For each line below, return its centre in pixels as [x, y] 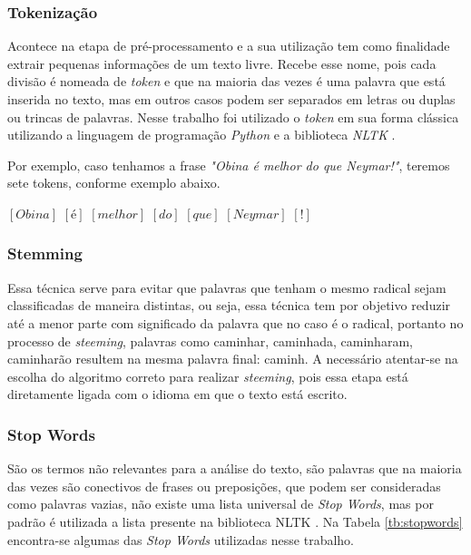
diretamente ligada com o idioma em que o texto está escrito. [177, 394]
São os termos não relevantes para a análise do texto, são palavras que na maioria [235, 468]
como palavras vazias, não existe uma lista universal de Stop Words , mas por [221, 504]
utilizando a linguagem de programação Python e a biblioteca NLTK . [201, 135]
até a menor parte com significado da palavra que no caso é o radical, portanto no [235, 322]
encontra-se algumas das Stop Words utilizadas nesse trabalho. [181, 539]
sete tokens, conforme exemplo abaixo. [114, 183]
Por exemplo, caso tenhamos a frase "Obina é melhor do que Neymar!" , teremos [229, 165]
